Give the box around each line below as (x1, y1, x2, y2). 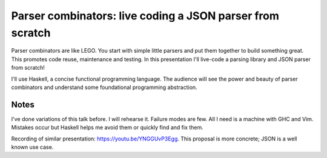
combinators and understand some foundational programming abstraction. (11, 84, 197, 91)
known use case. (11, 143, 54, 151)
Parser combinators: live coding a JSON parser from (11, 9, 280, 22)
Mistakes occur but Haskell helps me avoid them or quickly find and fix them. (11, 124, 204, 131)
